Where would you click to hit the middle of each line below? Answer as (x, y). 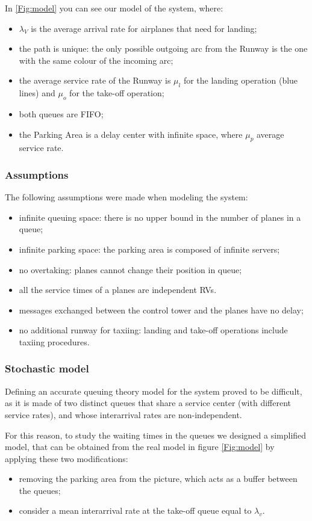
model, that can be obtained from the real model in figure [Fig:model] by (140, 447)
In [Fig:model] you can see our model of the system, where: (114, 8)
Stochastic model (47, 368)
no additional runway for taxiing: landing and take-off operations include (153, 330)
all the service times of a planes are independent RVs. (118, 290)
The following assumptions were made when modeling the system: (126, 197)
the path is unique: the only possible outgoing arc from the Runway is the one (163, 48)
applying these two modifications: (67, 458)
